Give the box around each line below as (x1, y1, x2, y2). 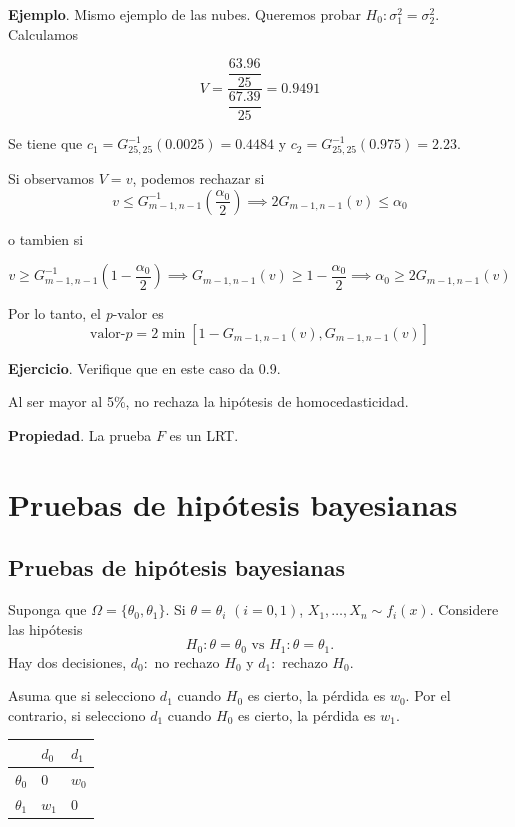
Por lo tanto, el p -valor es (8, 303, 164, 324)
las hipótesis (8, 618, 83, 639)
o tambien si (8, 228, 84, 249)
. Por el (405, 685, 451, 706)
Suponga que (8, 599, 87, 620)
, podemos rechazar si (132, 167, 265, 188)
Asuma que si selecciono (8, 685, 156, 706)
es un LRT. (169, 424, 239, 445)
